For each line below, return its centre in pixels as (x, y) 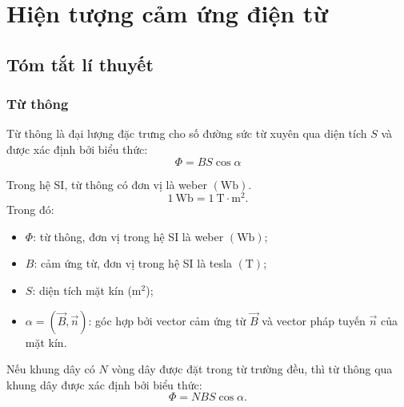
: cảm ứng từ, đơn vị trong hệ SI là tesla (133, 263)
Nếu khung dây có (51, 369)
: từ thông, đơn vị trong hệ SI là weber (128, 236)
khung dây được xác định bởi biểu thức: (104, 384)
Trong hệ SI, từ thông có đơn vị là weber (107, 184)
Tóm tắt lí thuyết (80, 64)
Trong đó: (30, 210)
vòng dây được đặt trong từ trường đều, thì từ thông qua (252, 369)
